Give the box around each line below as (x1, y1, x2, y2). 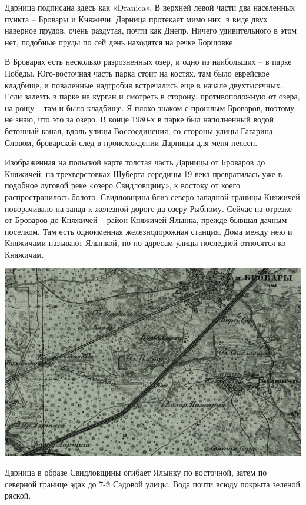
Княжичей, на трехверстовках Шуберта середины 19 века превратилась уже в (5, 167, 282, 180)
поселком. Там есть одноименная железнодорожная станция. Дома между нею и (5, 225, 292, 237)
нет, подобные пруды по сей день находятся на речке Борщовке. (5, 35, 235, 48)
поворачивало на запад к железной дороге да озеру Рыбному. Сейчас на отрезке (5, 202, 292, 214)
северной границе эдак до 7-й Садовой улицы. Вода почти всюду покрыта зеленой (5, 477, 301, 490)
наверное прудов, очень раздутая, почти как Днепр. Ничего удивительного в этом (5, 24, 297, 36)
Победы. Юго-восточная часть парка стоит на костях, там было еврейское (5, 67, 270, 79)
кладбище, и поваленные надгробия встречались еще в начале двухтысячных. (5, 78, 282, 91)
